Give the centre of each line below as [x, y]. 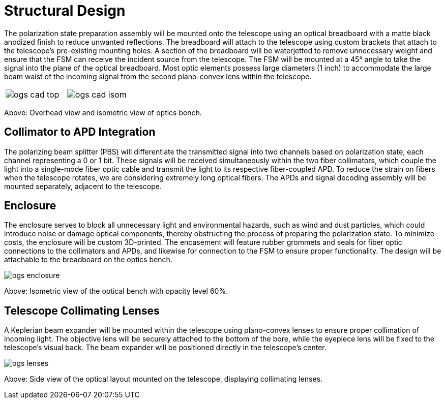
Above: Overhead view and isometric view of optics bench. [103, 112]
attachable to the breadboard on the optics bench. [88, 260]
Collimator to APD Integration [80, 132]
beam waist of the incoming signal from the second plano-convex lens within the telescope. [158, 76]
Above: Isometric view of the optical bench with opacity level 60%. [116, 291]
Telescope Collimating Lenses [82, 311]
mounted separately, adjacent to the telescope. [83, 186]
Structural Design [65, 11]
